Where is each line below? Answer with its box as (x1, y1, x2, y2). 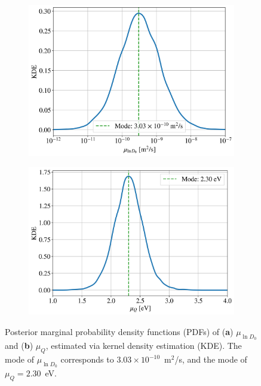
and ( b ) (5, 339, 33, 352)
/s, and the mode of (174, 353, 247, 366)
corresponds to (60, 353, 114, 366)
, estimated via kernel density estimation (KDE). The (45, 339, 242, 352)
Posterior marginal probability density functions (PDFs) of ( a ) (5, 325, 234, 338)
